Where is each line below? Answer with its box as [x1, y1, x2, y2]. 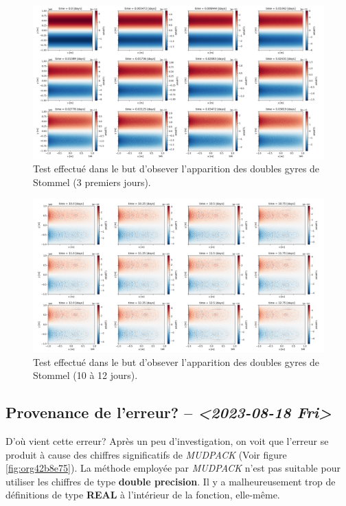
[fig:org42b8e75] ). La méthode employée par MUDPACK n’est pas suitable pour [5, 461, 341, 475]
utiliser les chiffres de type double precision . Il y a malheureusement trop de [5, 474, 336, 488]
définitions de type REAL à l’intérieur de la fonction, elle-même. [5, 487, 280, 502]
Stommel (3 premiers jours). [33, 174, 151, 189]
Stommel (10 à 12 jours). [33, 368, 138, 382]
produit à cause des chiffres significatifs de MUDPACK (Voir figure [5, 447, 287, 461]
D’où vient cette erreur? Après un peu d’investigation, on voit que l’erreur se [5, 433, 329, 448]
